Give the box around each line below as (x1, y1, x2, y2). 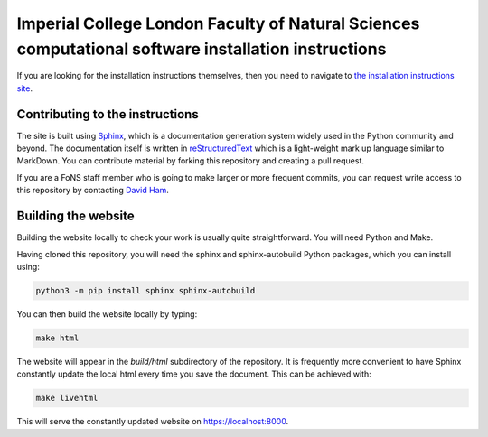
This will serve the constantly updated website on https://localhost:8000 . (16, 416, 289, 427)
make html (35, 332, 80, 343)
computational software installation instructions (16, 39, 387, 59)
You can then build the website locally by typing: (16, 308, 198, 320)
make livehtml (35, 393, 99, 404)
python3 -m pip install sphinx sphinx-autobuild (35, 285, 256, 295)
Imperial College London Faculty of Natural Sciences (16, 14, 420, 33)
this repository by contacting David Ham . (16, 185, 169, 196)
